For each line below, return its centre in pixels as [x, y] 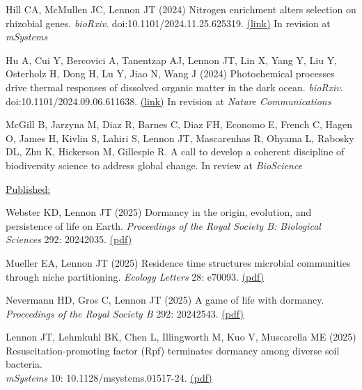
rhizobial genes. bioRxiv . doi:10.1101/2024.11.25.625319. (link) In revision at [168, 23]
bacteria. [24, 364]
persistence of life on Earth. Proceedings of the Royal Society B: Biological [163, 225]
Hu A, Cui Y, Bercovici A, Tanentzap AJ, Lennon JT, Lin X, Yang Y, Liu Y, [172, 60]
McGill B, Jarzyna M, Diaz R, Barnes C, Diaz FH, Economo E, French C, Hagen [179, 124]
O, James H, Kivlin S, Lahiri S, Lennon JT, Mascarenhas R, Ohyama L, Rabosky [180, 138]
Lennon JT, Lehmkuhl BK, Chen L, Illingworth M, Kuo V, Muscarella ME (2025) [181, 337]
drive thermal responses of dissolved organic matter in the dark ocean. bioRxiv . [174, 87]
